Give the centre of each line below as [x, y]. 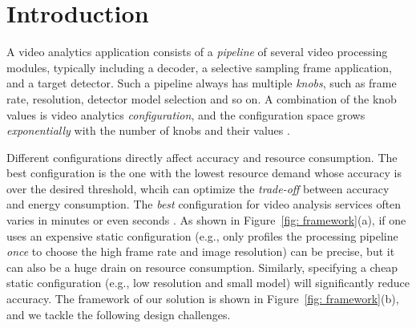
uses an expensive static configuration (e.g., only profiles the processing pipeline [202, 235]
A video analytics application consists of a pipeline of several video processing [197, 52]
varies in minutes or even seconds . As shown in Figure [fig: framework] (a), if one [206, 220]
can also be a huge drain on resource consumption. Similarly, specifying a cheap [202, 267]
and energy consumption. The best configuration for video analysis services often [204, 204]
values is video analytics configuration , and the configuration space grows [186, 114]
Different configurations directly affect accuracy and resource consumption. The [202, 157]
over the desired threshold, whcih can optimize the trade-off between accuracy [198, 188]
